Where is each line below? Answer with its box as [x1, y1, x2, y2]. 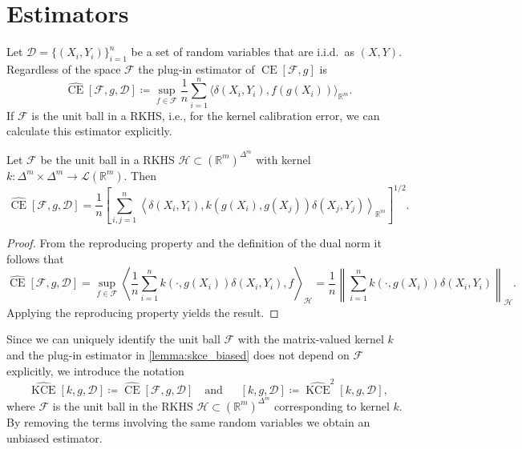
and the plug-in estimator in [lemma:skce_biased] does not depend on [6, 346, 350, 363]
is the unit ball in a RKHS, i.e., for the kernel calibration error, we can [31, 106, 380, 123]
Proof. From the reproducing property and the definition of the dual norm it [6, 235, 382, 251]
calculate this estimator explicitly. [6, 122, 172, 139]
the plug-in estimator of [138, 60, 255, 77]
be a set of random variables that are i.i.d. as [131, 43, 355, 60]
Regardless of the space [6, 60, 121, 77]
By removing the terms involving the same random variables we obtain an [6, 413, 370, 430]
